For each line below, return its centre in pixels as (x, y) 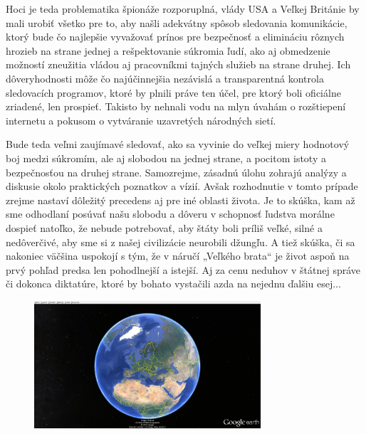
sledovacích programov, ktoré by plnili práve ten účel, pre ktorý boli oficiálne (173, 92)
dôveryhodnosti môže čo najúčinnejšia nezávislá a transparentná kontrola (165, 78)
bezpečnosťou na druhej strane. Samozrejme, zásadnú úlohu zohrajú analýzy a (176, 172)
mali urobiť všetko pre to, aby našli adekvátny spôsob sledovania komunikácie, (177, 22)
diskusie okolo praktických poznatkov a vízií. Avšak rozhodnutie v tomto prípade (182, 186)
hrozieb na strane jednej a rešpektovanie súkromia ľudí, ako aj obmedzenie (168, 50)
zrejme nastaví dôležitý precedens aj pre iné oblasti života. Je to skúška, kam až (181, 200)
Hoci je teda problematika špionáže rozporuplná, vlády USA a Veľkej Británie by (183, 9)
